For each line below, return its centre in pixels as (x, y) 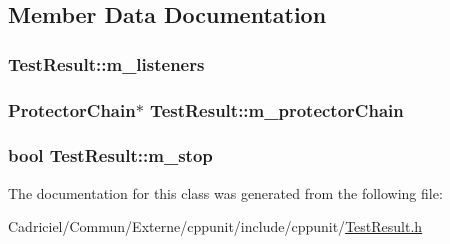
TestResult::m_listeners (106, 63)
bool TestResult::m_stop (110, 155)
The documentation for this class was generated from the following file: (225, 192)
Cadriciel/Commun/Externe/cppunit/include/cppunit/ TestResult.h (215, 226)
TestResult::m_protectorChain (277, 109)
